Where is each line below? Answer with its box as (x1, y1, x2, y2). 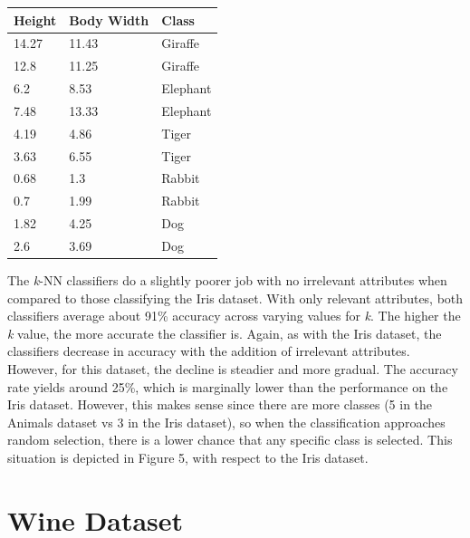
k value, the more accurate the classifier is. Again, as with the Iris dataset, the (7, 323, 442, 342)
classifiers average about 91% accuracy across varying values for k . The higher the (7, 306, 461, 325)
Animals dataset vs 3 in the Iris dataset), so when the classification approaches (7, 412, 446, 431)
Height (14, 10, 57, 29)
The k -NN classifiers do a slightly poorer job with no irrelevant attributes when (7, 271, 447, 290)
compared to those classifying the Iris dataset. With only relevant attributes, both (7, 288, 464, 307)
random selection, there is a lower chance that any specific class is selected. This (7, 430, 453, 449)
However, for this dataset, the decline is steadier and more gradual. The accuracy (7, 360, 458, 378)
